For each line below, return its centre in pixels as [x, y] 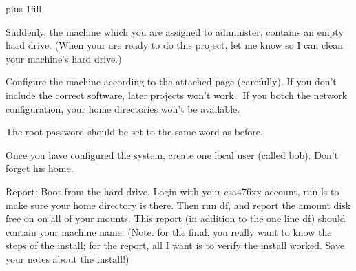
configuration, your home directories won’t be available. [123, 108]
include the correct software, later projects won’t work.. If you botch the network [177, 95]
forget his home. [40, 168]
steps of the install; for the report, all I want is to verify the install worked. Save [175, 245]
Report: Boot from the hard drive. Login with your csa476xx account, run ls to [172, 191]
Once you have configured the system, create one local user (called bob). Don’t [172, 154]
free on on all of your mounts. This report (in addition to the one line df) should [176, 218]
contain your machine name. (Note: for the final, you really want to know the [169, 231]
